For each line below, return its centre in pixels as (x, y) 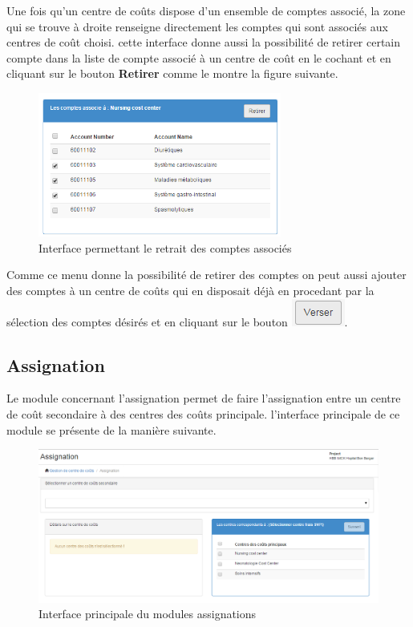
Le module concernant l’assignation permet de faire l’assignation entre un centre (204, 398)
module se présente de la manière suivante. (111, 429)
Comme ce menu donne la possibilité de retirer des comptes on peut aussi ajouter (206, 275)
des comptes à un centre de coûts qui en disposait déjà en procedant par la (190, 291)
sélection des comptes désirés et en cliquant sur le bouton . (177, 321)
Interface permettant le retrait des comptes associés (165, 247)
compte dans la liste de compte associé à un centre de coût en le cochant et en (199, 57)
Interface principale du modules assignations (148, 614)
